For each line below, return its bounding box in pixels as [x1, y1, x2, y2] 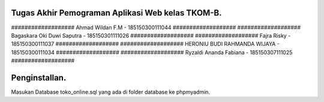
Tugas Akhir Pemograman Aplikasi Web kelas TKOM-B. [11, 8, 222, 18]
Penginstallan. [11, 72, 67, 83]
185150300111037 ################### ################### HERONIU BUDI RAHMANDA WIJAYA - [11, 41, 280, 48]
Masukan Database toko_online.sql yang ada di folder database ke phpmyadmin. [11, 88, 210, 95]
